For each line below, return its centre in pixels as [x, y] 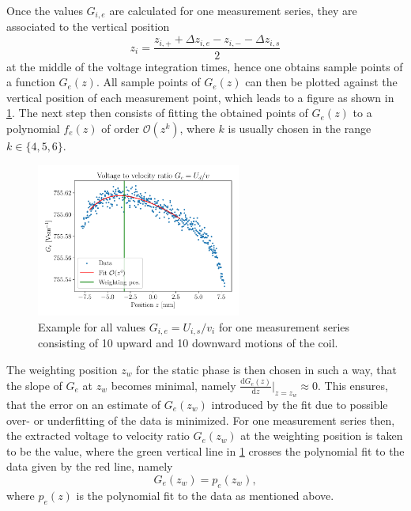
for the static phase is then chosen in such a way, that [266, 369]
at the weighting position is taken [322, 435]
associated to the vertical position [88, 26]
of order [121, 128]
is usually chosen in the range [300, 128]
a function [31, 82]
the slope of [34, 385]
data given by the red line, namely [90, 466]
